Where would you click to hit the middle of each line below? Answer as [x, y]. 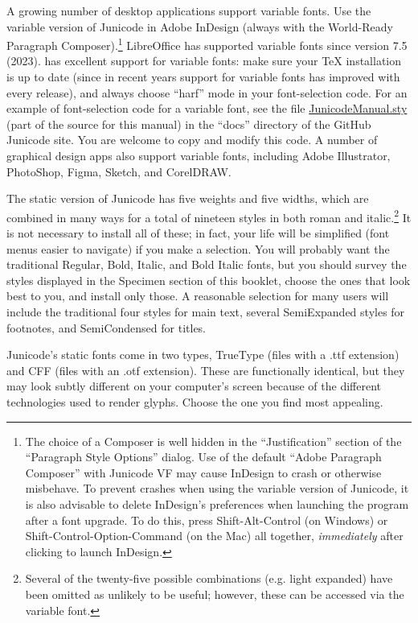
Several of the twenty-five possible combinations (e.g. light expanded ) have [209, 578]
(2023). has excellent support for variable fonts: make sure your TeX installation [204, 61]
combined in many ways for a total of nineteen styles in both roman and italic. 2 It [209, 216]
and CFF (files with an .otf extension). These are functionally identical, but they [206, 370]
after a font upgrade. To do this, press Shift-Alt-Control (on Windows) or [207, 520]
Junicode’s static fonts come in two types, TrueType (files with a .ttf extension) [203, 355]
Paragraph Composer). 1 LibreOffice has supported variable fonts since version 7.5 [207, 44]
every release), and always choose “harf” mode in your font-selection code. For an [207, 92]
